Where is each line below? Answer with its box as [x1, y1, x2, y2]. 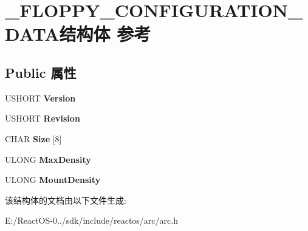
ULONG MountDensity [5, 173, 101, 186]
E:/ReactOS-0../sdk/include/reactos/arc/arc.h [5, 214, 178, 227]
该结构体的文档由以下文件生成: [5, 193, 126, 206]
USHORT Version [5, 91, 76, 104]
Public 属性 [5, 63, 77, 81]
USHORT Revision [5, 112, 80, 125]
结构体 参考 [59, 21, 151, 46]
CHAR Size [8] [5, 132, 62, 145]
